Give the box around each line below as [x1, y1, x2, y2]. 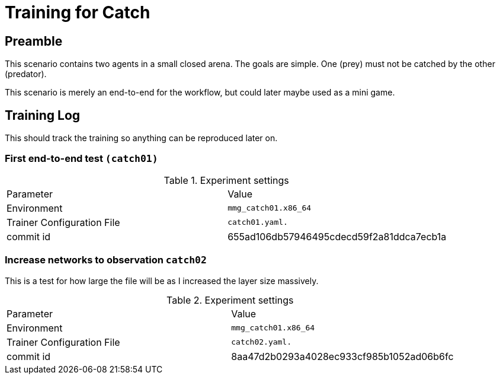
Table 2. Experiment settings [166, 294, 294, 306]
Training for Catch [5, 2, 150, 23]
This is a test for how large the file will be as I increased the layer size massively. [5, 275, 319, 286]
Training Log [5, 107, 81, 123]
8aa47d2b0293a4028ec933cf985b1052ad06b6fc [231, 350, 454, 362]
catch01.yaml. [227, 218, 288, 227]
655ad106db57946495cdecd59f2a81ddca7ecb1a [227, 230, 447, 243]
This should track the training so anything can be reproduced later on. [5, 133, 278, 144]
